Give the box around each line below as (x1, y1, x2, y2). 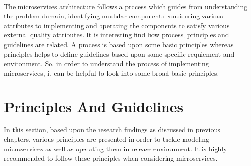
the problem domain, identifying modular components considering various (4, 11, 223, 21)
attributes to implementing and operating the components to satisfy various (4, 20, 230, 30)
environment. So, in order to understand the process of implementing (4, 58, 209, 68)
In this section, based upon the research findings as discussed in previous (4, 124, 220, 134)
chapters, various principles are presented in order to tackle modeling (4, 134, 209, 144)
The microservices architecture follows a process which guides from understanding (4, 1, 248, 11)
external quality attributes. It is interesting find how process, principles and (4, 30, 229, 40)
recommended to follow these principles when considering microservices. (4, 153, 218, 163)
